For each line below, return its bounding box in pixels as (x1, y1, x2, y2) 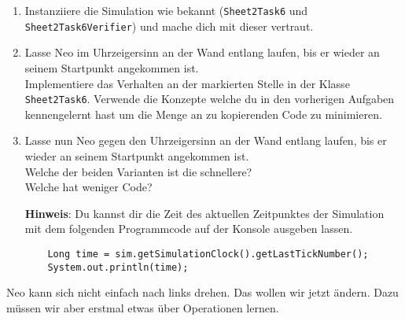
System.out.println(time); (47, 261, 189, 273)
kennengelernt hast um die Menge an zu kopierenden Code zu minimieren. (24, 105, 382, 122)
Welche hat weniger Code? (24, 179, 153, 195)
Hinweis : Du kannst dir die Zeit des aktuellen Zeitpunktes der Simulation (24, 205, 385, 221)
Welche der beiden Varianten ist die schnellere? (24, 163, 252, 179)
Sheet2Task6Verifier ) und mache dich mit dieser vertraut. (24, 17, 314, 34)
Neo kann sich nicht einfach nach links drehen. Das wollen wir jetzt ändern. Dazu (6, 284, 399, 301)
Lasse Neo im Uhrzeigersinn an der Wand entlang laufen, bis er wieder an (24, 44, 380, 61)
